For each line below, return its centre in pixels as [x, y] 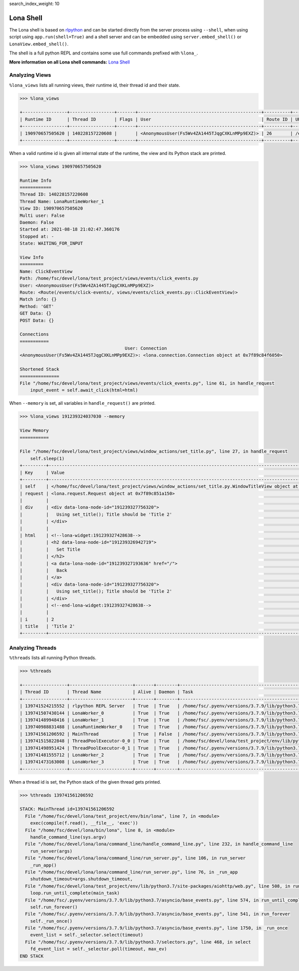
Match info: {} [38, 299]
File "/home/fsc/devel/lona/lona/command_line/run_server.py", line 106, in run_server [136, 858]
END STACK [32, 956]
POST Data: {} [37, 320]
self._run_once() [51, 921]
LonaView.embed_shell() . [39, 44]
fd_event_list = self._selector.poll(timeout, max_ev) [98, 949]
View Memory [34, 431]
